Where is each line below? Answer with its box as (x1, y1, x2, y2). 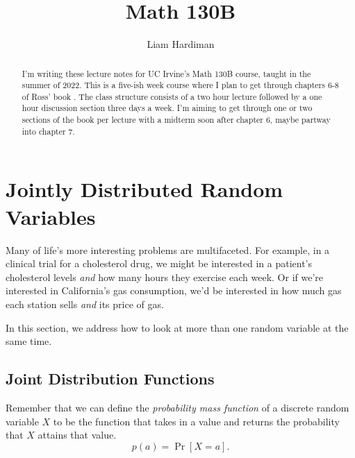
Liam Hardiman (147, 37, 215, 51)
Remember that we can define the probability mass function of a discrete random (6, 400, 349, 414)
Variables (6, 202, 96, 230)
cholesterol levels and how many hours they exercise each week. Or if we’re (6, 269, 323, 284)
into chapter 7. (22, 125, 75, 137)
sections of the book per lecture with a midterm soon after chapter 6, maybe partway (22, 114, 331, 126)
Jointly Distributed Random (6, 175, 283, 203)
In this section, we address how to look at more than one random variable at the (6, 320, 349, 334)
